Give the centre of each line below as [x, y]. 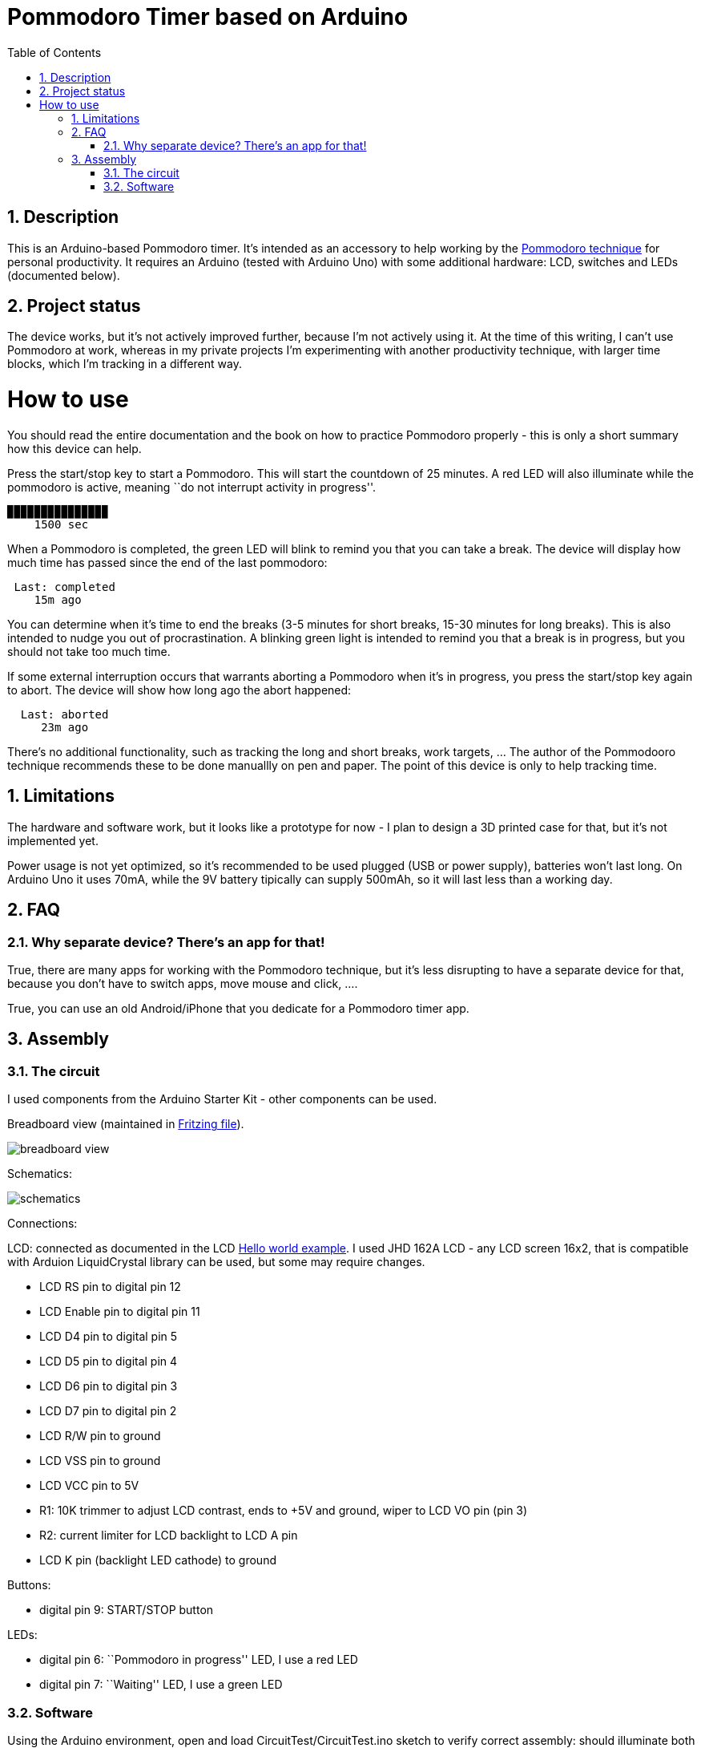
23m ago [65, 727]
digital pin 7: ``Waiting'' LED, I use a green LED [161, 1685]
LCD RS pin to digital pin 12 [110, 1287]
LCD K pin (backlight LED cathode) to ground [158, 1560]
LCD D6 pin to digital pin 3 [109, 1386]
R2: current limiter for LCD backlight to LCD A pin [169, 1536]
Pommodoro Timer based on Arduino [208, 17]
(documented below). [64, 275]
